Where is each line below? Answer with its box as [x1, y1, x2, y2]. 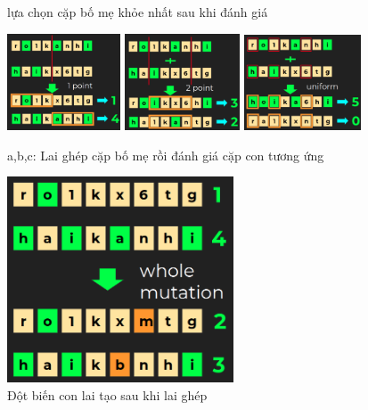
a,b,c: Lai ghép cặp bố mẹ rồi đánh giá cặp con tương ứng [7, 145, 324, 164]
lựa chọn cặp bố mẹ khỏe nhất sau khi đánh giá [7, 3, 268, 20]
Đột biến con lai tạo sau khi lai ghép [7, 385, 208, 404]
